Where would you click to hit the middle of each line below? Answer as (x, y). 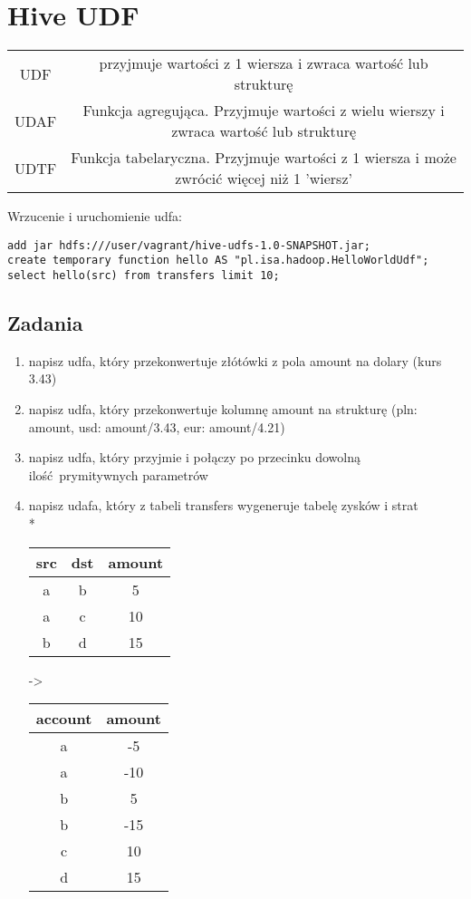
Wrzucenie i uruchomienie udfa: (95, 216)
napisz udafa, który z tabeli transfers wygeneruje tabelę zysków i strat (223, 505)
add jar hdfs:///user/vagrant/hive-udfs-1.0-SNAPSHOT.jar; (189, 245)
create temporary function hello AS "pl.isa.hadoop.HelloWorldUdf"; (218, 261)
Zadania (45, 323)
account (64, 719)
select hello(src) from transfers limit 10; (144, 276)
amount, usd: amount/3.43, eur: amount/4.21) (157, 426)
